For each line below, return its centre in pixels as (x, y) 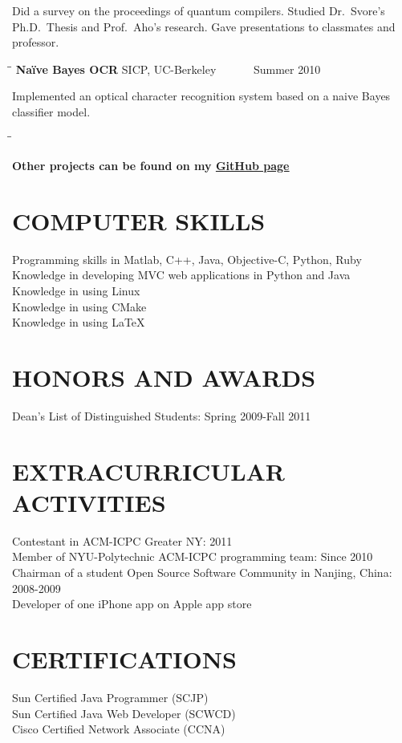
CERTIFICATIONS (124, 659)
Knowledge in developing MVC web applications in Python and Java (181, 275)
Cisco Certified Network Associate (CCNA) (119, 729)
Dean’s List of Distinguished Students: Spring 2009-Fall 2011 (162, 415)
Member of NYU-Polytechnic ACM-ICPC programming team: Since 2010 (193, 556)
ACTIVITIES (89, 502)
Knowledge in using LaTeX (79, 322)
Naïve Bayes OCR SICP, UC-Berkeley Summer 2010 (168, 69)
